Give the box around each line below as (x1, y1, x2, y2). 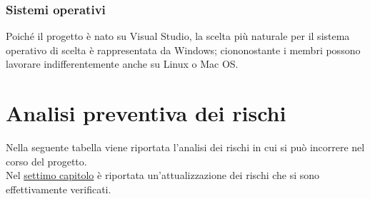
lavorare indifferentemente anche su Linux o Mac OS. (6, 56, 239, 71)
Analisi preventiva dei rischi (6, 98, 286, 128)
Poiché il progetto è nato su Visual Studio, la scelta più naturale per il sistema (6, 29, 350, 44)
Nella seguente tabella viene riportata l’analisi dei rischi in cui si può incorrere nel (6, 140, 365, 155)
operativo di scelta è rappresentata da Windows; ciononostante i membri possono (6, 42, 361, 57)
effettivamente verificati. (6, 181, 111, 196)
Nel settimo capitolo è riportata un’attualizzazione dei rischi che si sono (6, 168, 320, 183)
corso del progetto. (6, 153, 87, 168)
